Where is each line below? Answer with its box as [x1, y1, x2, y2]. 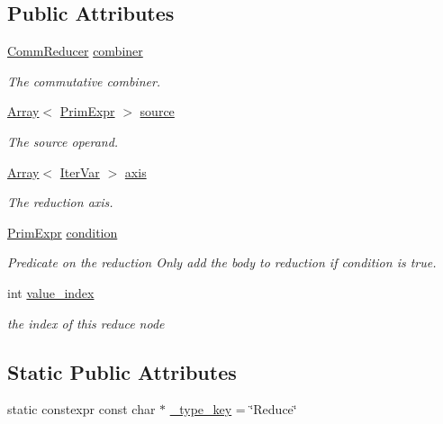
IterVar [59, 162, 100, 181]
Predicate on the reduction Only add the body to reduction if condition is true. [7, 253, 437, 272]
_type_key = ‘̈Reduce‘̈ [169, 400, 297, 419]
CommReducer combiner [7, 41, 143, 60]
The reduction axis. [7, 193, 113, 212]
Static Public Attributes [7, 357, 237, 385]
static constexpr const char [7, 400, 156, 419]
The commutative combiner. [7, 71, 161, 90]
